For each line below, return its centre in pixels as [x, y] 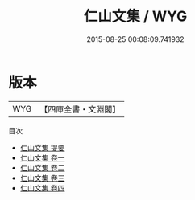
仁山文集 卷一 [42, 157]
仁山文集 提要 [42, 147]
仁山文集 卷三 [42, 178]
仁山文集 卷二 [42, 167]
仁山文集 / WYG [135, 16]
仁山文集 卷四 [42, 188]
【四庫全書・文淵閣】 [80, 109]
